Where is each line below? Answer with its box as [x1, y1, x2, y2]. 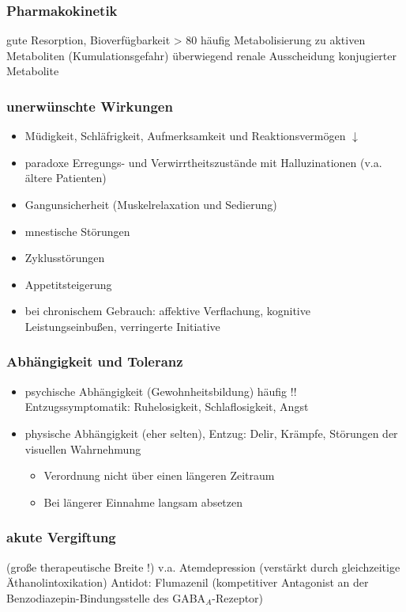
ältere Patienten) [24, 169, 107, 186]
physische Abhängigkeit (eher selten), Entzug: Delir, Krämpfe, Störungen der [24, 424, 398, 441]
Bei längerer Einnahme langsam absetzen [43, 493, 243, 510]
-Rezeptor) [212, 589, 264, 606]
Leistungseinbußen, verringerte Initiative [24, 317, 220, 334]
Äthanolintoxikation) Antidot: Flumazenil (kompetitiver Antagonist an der [6, 574, 369, 591]
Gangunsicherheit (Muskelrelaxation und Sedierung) [24, 196, 277, 212]
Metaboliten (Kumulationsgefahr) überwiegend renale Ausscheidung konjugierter [6, 47, 397, 63]
